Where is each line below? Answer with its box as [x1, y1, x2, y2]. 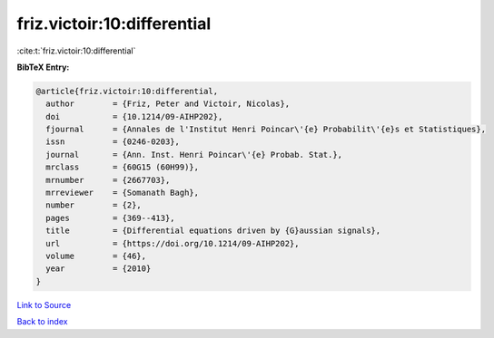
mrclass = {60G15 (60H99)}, [45, 162, 200, 172]
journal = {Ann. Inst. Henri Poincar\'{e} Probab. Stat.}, [45, 150, 343, 159]
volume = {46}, [45, 251, 147, 261]
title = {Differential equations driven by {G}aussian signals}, [45, 226, 381, 236]
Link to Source [16, 299, 72, 310]
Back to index [16, 316, 68, 327]
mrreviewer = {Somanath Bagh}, [45, 188, 200, 198]
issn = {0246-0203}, [45, 137, 181, 147]
